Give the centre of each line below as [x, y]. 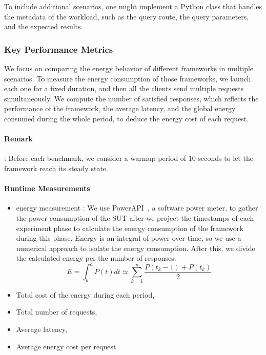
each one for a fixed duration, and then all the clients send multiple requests [124, 88]
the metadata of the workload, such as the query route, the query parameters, [127, 16]
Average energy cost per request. [67, 346]
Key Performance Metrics [59, 49]
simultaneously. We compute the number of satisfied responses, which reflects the [131, 98]
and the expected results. [44, 26]
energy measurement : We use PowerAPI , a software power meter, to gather [137, 208]
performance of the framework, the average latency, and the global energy [120, 108]
